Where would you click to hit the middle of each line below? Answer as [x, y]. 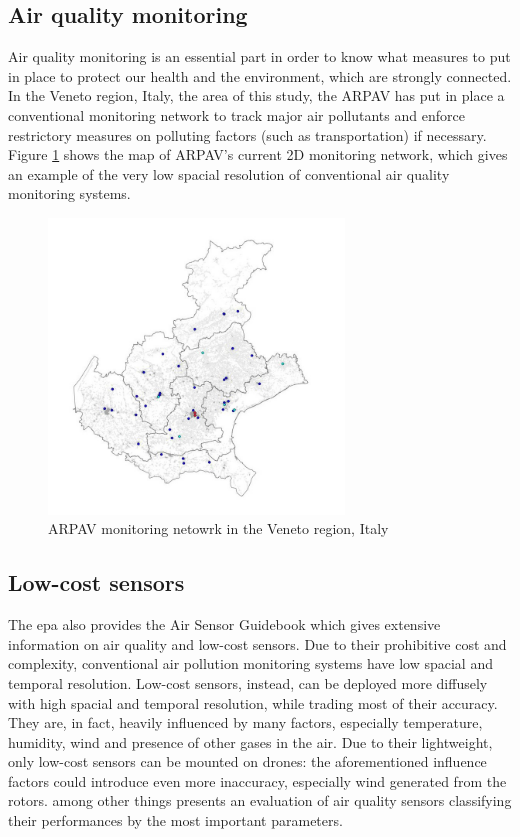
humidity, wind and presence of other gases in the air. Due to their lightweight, [250, 741]
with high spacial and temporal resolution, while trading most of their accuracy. [253, 702]
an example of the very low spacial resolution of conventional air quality [229, 173]
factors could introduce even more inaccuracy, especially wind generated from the [257, 780]
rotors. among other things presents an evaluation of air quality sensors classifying [260, 800]
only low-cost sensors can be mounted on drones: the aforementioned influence [247, 761]
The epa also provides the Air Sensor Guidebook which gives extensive [224, 624]
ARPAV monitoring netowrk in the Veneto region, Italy [218, 528]
